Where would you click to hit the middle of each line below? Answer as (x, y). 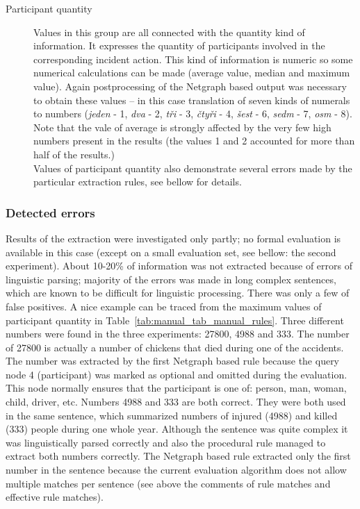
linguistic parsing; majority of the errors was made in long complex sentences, (171, 279)
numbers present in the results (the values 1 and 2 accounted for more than (194, 141)
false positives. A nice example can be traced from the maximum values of (164, 306)
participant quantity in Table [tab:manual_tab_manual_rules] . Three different (175, 320)
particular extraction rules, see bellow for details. (138, 182)
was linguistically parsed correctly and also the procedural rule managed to (166, 442)
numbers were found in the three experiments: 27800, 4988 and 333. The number (178, 334)
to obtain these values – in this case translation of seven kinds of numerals (192, 100)
